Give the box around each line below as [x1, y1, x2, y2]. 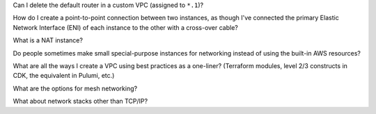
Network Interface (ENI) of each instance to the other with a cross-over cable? [13, 23, 238, 31]
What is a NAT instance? [13, 36, 84, 44]
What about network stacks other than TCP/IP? [13, 97, 148, 106]
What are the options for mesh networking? [13, 84, 138, 92]
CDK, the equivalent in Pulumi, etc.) [13, 72, 115, 80]
